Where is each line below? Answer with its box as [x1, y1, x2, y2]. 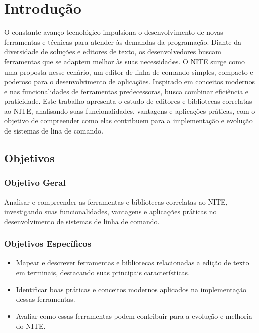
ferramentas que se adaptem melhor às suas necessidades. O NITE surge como [4, 56, 245, 66]
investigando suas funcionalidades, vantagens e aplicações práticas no [4, 206, 217, 217]
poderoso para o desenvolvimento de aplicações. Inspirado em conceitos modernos [4, 76, 255, 87]
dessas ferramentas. [16, 294, 75, 304]
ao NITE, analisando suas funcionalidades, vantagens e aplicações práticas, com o [4, 105, 255, 116]
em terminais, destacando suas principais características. [16, 267, 190, 278]
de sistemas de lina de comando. [4, 125, 103, 136]
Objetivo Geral [4, 176, 66, 189]
